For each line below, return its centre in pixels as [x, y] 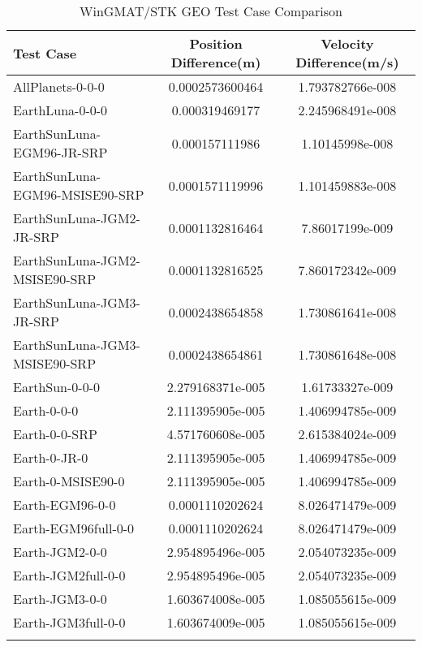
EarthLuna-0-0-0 [60, 110]
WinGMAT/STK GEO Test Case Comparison [211, 11]
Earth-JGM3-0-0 [60, 599]
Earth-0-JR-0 [51, 457]
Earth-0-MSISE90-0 [69, 481]
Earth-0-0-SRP [55, 434]
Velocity [347, 43]
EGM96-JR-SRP [60, 152]
